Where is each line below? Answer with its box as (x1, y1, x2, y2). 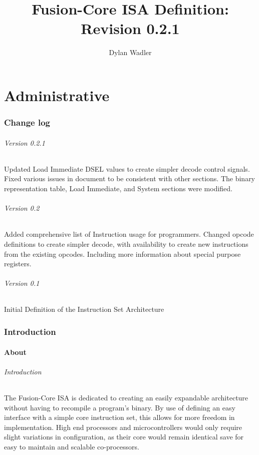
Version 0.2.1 (4, 137, 45, 148)
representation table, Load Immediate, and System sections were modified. (4, 183, 232, 193)
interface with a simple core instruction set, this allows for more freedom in (4, 412, 235, 422)
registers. (4, 258, 32, 269)
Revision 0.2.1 (81, 18, 180, 39)
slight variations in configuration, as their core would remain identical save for (4, 431, 244, 442)
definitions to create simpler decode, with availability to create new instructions (4, 238, 248, 249)
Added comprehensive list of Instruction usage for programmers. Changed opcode (4, 229, 254, 239)
